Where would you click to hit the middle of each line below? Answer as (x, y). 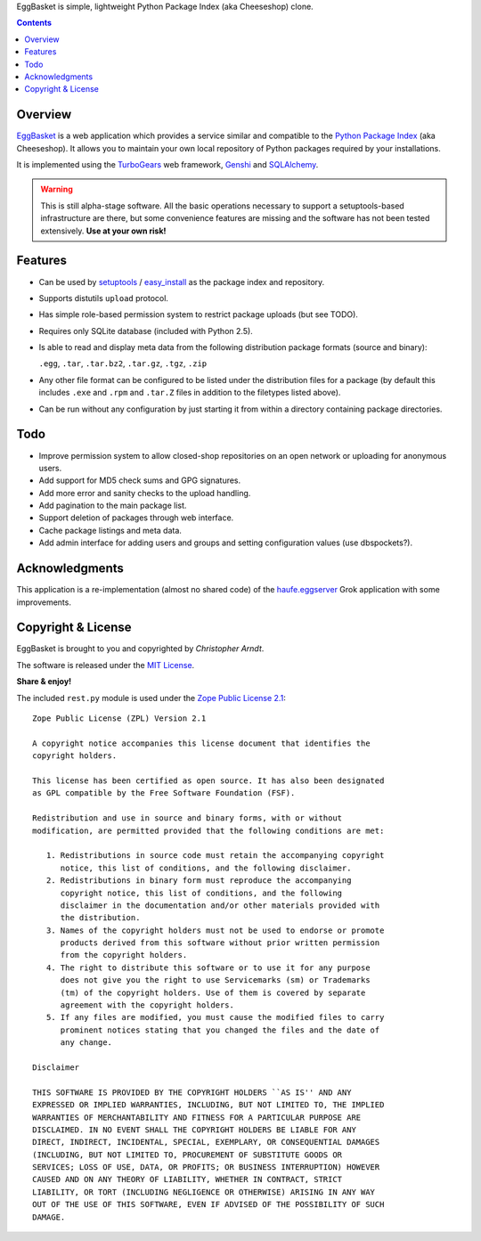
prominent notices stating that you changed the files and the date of (220, 1030)
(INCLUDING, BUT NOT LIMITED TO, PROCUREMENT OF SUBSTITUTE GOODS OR (188, 1155)
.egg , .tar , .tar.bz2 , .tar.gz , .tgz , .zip (123, 363)
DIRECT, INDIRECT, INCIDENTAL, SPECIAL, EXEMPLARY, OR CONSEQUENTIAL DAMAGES (206, 1142)
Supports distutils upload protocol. (104, 298)
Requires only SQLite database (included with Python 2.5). (146, 331)
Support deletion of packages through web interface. (136, 518)
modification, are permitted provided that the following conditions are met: (208, 830)
